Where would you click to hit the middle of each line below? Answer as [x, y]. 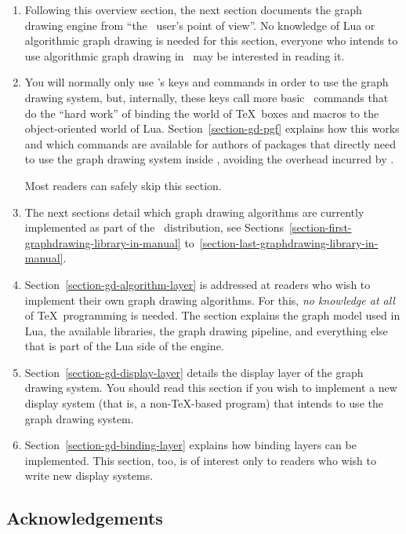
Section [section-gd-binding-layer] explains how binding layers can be [190, 445]
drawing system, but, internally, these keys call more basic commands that [207, 97]
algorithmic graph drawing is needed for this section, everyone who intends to [211, 40]
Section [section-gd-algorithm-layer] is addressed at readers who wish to [198, 284]
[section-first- [320, 227]
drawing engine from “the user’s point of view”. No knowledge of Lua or [200, 25]
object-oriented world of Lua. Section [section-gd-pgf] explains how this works [212, 128]
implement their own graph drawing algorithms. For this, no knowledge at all [210, 300]
